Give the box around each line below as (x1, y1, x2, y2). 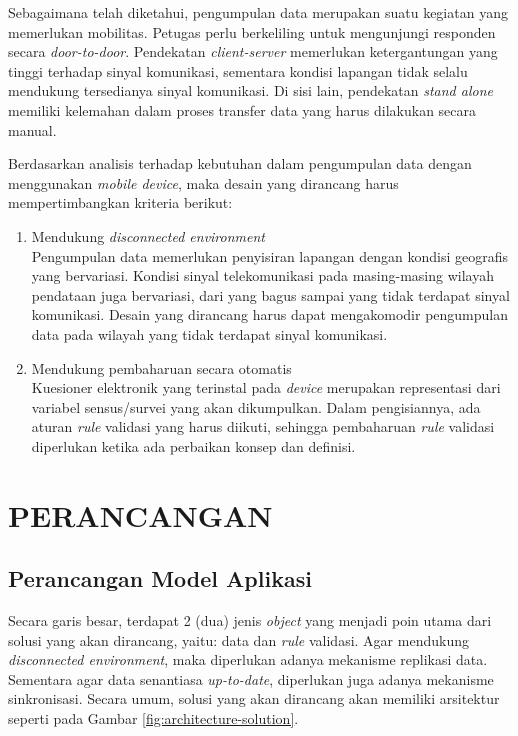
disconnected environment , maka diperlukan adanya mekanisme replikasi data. (8, 649, 488, 670)
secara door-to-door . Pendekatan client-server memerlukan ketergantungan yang (8, 41, 498, 62)
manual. (8, 119, 57, 140)
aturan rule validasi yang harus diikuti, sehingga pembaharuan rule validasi (31, 416, 495, 437)
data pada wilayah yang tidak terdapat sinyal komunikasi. (31, 323, 388, 344)
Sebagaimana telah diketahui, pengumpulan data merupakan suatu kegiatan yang (8, 2, 508, 22)
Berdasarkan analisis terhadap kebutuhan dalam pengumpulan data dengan (8, 153, 472, 174)
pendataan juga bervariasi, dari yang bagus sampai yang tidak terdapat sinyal (31, 284, 510, 305)
